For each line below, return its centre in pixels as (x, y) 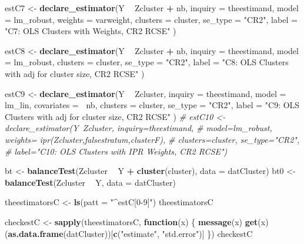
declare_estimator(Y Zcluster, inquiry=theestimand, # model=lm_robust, (138, 128)
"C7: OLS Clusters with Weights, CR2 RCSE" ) (91, 31)
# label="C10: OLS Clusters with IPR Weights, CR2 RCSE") (116, 151)
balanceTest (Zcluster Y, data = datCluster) (91, 182)
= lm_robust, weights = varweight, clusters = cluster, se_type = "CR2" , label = (151, 19)
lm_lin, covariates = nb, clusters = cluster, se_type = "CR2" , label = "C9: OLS (152, 105)
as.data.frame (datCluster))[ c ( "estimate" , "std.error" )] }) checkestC (130, 233)
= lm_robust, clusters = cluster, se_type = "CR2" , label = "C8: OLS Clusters (147, 62)
